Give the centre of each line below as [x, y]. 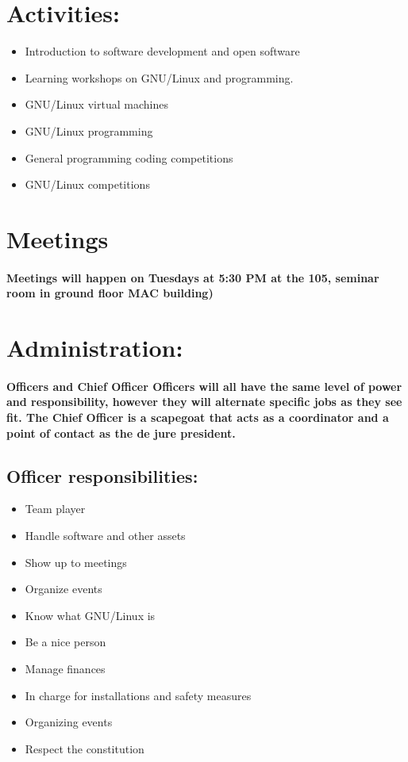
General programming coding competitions [129, 157]
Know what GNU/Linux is [90, 615]
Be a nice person [65, 642]
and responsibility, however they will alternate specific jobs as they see [204, 402]
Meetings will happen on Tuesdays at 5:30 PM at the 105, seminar [193, 277]
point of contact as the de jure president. [121, 433]
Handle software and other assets [105, 535]
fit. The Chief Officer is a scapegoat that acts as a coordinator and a [198, 417]
